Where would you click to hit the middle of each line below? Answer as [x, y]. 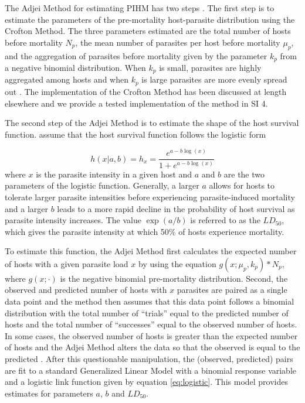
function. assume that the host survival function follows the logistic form [135, 134]
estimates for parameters [49, 393]
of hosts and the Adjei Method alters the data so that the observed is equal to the [152, 347]
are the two [244, 174]
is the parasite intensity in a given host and [114, 174]
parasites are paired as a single [232, 290]
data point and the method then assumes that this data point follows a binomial [150, 301]
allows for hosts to [242, 185]
